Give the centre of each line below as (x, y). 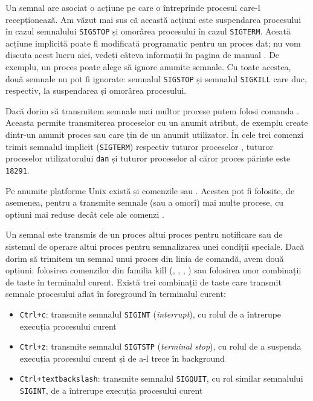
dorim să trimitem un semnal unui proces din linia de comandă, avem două (145, 258)
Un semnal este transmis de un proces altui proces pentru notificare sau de (144, 234)
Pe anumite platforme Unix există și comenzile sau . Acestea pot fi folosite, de (150, 190)
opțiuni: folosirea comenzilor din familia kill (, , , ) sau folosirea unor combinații (153, 270)
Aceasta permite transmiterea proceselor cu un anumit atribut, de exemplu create (157, 122)
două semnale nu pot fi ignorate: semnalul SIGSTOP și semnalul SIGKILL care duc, (156, 78)
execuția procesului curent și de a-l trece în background (122, 358)
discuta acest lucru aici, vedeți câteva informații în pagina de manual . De (143, 55)
